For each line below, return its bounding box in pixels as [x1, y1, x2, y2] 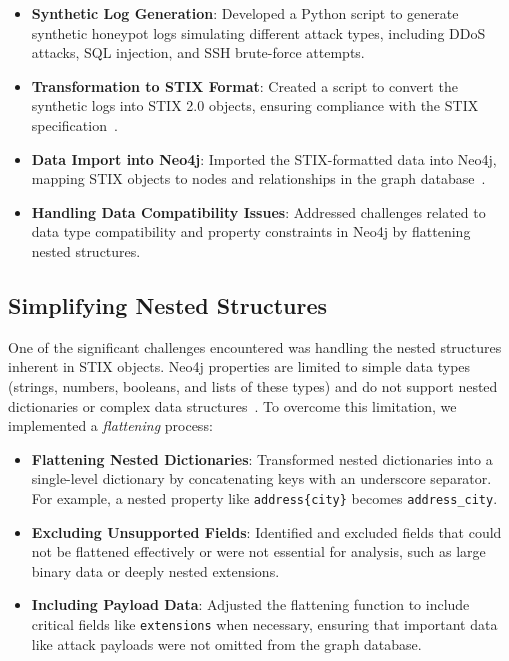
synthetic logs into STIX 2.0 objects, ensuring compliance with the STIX [31, 95, 479, 116]
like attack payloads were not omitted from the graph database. [31, 633, 422, 654]
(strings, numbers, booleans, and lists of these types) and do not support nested [8, 375, 498, 396]
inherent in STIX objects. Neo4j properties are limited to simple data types [8, 356, 471, 377]
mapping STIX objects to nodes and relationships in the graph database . [31, 168, 486, 189]
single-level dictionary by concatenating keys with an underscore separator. [31, 468, 492, 489]
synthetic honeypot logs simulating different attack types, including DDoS [31, 22, 486, 43]
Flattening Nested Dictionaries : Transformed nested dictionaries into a [31, 448, 493, 469]
